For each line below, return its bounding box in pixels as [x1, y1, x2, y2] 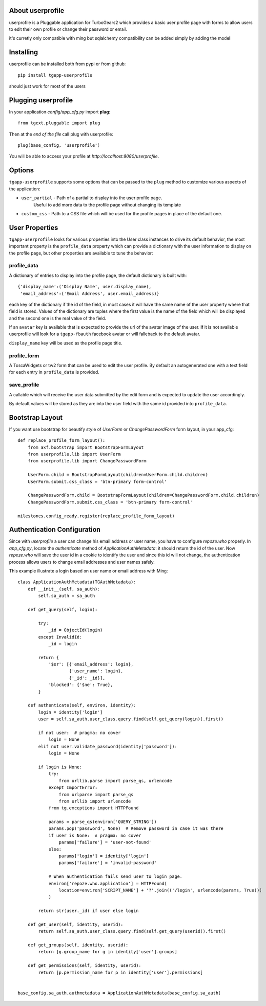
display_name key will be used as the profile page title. [9, 340, 123, 346]
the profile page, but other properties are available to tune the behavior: [9, 250, 153, 256]
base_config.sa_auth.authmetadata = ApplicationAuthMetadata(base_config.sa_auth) [18, 990, 221, 996]
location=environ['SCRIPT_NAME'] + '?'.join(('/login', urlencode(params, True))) [59, 887, 262, 893]
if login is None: [38, 764, 82, 770]
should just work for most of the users [9, 83, 86, 89]
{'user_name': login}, [69, 668, 123, 674]
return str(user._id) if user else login [38, 908, 139, 914]
